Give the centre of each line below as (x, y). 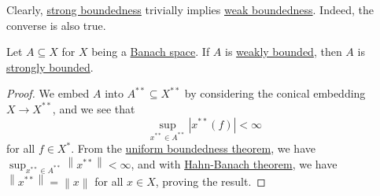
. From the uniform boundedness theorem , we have (193, 148)
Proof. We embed (48, 93)
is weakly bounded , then (284, 52)
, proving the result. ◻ (210, 181)
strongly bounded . (50, 67)
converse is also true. (56, 25)
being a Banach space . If (151, 52)
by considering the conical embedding (275, 93)
